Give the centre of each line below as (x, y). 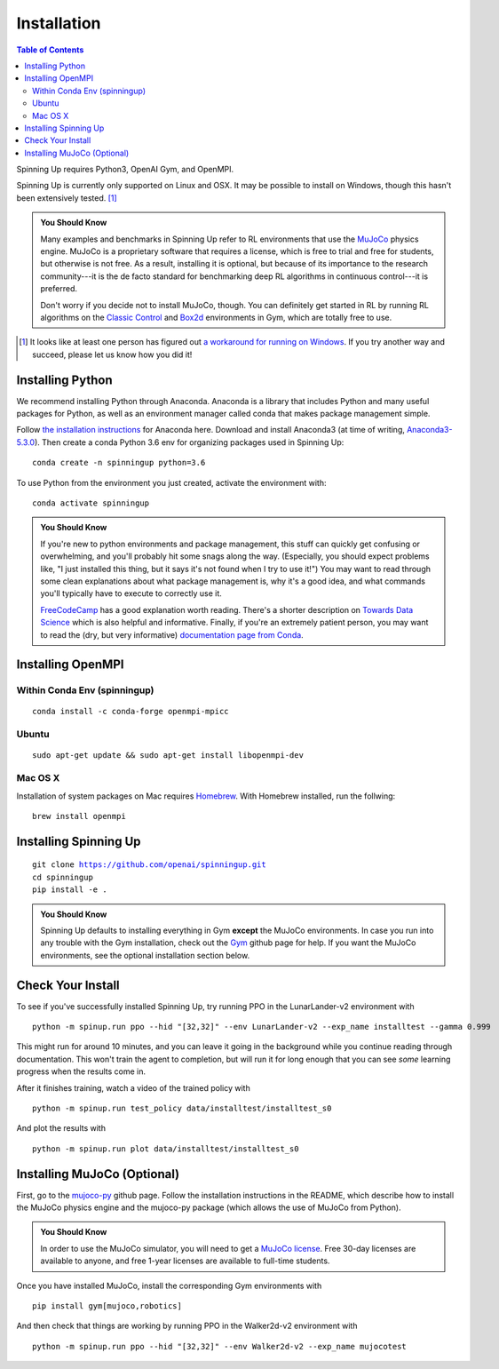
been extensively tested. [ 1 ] (67, 198)
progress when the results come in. (81, 1071)
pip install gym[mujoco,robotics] (107, 1306)
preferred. (59, 289)
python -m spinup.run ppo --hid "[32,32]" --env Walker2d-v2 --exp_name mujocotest (220, 1346)
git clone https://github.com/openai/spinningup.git (149, 865)
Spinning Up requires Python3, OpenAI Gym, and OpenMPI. (125, 170)
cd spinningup (63, 877)
